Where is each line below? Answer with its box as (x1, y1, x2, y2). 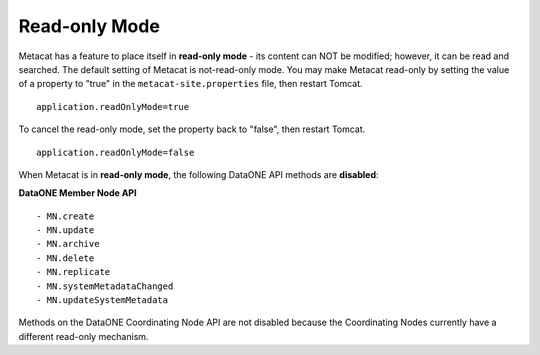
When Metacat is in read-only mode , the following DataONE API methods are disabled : (18, 168, 379, 180)
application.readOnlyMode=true (36, 101, 190, 112)
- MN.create (36, 210, 95, 222)
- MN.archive (36, 238, 100, 250)
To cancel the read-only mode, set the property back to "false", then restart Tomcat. (18, 123, 366, 135)
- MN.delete (36, 252, 95, 264)
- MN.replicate (36, 266, 111, 278)
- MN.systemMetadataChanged (36, 280, 174, 292)
